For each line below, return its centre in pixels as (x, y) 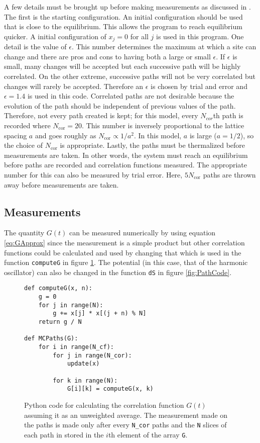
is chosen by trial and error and (199, 86)
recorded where (27, 125)
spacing (16, 135)
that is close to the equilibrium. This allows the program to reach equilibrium (123, 26)
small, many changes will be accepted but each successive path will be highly (122, 66)
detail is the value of (35, 47)
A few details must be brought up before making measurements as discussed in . (127, 7)
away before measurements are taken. (61, 184)
